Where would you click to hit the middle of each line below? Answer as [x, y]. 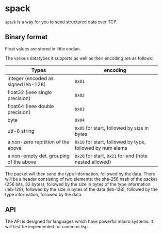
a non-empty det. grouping [39, 156]
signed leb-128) [27, 84]
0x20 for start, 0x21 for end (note [111, 156]
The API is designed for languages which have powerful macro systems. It [79, 221]
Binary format [26, 37]
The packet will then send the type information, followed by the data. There [80, 174]
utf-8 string [21, 131]
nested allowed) [93, 162]
